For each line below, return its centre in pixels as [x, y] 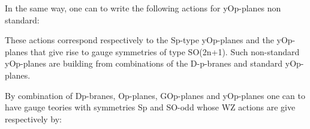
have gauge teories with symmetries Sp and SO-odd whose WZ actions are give [150, 107]
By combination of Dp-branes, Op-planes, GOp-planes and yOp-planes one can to [155, 95]
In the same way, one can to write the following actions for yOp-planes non [143, 8]
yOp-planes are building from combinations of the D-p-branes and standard [144, 63]
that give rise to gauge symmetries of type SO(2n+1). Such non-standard [165, 51]
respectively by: [34, 118]
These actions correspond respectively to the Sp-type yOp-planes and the [139, 40]
